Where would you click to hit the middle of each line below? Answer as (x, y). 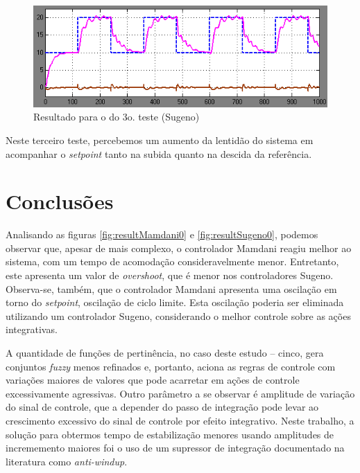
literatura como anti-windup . (67, 461)
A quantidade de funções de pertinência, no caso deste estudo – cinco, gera (165, 353)
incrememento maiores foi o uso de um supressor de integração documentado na (175, 448)
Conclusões (60, 201)
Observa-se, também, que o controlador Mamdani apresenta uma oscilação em (171, 288)
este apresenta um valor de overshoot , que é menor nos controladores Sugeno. (170, 275)
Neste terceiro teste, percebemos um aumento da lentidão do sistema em (160, 140)
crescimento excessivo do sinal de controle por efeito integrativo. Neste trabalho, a (180, 421)
